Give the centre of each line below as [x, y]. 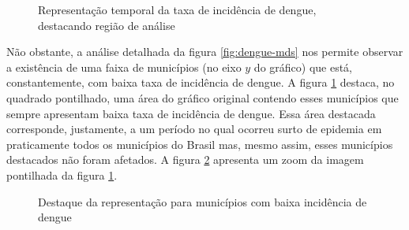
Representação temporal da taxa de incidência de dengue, [177, 9]
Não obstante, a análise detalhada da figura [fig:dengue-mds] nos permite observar [205, 52]
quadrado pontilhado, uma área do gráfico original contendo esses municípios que [203, 97]
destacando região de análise [107, 25]
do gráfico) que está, [303, 67]
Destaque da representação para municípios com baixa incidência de [203, 201]
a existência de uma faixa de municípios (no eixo [124, 67]
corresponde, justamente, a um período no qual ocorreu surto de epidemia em [194, 129]
